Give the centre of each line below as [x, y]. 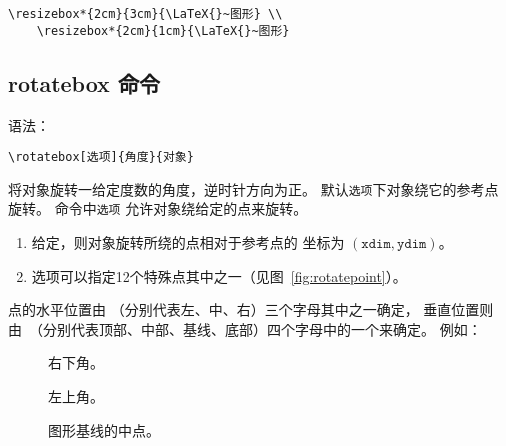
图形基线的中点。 [104, 429]
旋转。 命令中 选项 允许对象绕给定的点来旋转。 [158, 208]
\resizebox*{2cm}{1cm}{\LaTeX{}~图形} [163, 30]
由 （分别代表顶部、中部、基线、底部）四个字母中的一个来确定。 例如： [245, 328]
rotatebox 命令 [84, 82]
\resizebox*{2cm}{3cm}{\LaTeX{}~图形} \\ [145, 14]
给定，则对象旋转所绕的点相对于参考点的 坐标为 [188, 242]
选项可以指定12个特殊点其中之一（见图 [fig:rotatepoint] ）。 [219, 275]
